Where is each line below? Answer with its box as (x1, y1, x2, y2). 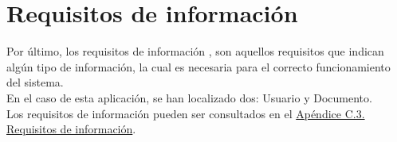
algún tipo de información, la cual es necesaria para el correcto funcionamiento (6, 58, 391, 75)
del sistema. (6, 74, 64, 90)
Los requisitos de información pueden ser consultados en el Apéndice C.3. (6, 105, 365, 121)
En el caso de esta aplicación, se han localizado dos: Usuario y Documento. (6, 89, 372, 106)
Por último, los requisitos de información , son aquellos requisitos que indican (6, 43, 384, 59)
